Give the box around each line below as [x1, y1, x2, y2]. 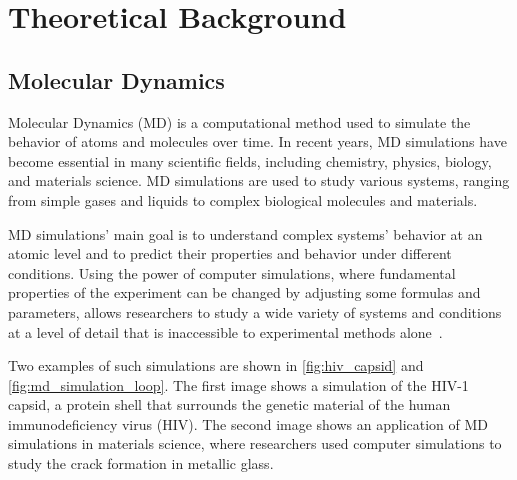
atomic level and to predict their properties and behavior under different [8, 243, 452, 264]
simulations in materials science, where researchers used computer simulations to [8, 433, 502, 454]
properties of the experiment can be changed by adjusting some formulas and [8, 282, 481, 303]
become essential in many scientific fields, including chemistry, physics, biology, [8, 150, 492, 171]
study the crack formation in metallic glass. [8, 453, 274, 474]
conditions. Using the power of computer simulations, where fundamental [8, 262, 456, 283]
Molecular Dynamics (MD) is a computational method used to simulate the [8, 111, 471, 132]
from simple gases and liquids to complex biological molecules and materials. [8, 189, 478, 210]
